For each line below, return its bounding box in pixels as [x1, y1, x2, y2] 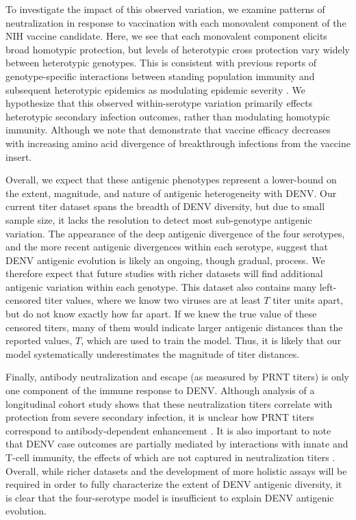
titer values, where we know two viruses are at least [44, 293, 261, 307]
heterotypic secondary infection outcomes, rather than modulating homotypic [5, 109, 330, 123]
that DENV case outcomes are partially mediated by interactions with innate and [5, 437, 348, 451]
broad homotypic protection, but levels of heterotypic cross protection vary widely [5, 42, 350, 56]
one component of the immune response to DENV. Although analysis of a [5, 383, 315, 398]
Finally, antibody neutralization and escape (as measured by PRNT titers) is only [5, 369, 350, 384]
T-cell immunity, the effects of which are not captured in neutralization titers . [5, 450, 335, 464]
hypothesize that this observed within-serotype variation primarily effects [5, 96, 313, 110]
